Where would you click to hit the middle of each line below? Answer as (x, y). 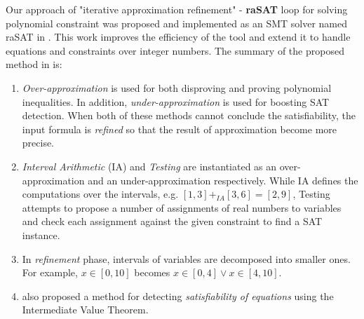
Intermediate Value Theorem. (85, 310)
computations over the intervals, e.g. (100, 194)
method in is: (34, 64)
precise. (38, 143)
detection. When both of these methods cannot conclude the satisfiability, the (189, 115)
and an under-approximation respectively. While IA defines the (223, 180)
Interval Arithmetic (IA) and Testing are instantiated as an (149, 166)
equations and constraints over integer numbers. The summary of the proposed (175, 50)
